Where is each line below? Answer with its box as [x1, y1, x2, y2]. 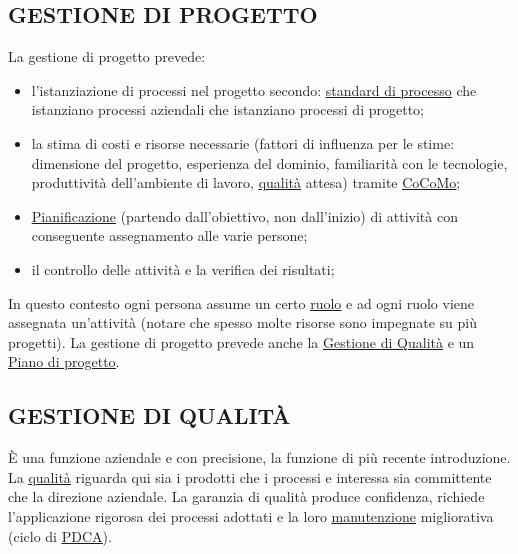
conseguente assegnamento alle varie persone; [31, 225, 308, 246]
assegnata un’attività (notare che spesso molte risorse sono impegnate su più [8, 312, 477, 333]
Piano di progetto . [8, 351, 120, 372]
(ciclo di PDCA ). [8, 525, 112, 546]
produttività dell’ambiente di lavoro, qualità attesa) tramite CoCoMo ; [31, 172, 461, 193]
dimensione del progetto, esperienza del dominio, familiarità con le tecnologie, [31, 152, 508, 173]
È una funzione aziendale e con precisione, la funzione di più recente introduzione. [8, 447, 511, 468]
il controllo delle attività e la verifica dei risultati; [31, 258, 335, 279]
